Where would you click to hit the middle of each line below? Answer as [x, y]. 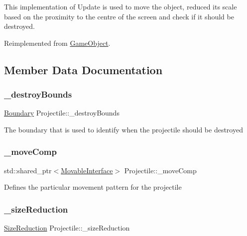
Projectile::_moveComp [160, 170]
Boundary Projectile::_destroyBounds [62, 113]
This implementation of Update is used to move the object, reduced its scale [121, 6]
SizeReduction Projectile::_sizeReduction [67, 228]
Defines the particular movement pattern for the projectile [93, 187]
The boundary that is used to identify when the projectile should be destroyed [123, 129]
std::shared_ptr [28, 170]
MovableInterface [87, 170]
